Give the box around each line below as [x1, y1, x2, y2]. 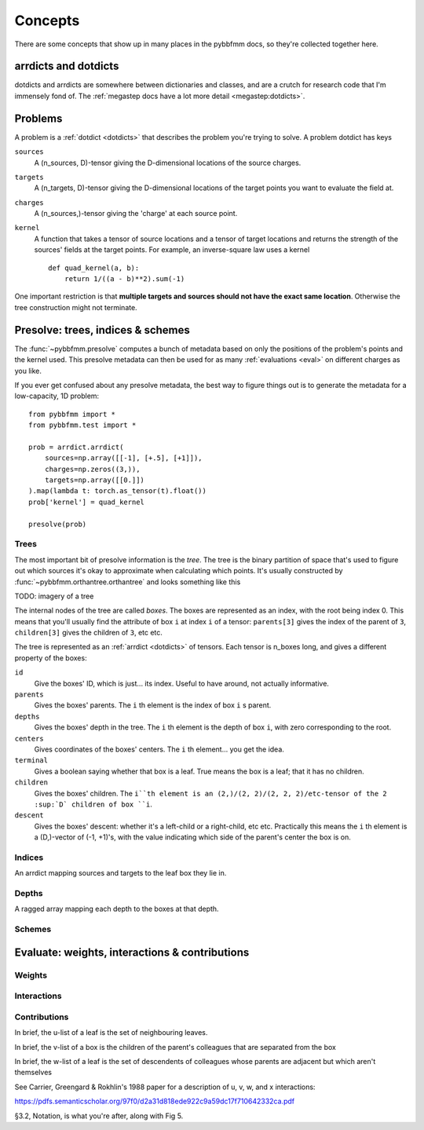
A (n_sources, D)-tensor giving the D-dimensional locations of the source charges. [34, 158, 302, 167]
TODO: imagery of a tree [14, 591, 94, 601]
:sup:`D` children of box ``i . [34, 799, 153, 809]
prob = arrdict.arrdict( [28, 442, 124, 452]
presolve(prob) [28, 519, 87, 528]
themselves [14, 1068, 53, 1077]
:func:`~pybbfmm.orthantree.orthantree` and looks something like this [14, 577, 241, 587]
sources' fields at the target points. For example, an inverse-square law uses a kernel [34, 245, 310, 254]
